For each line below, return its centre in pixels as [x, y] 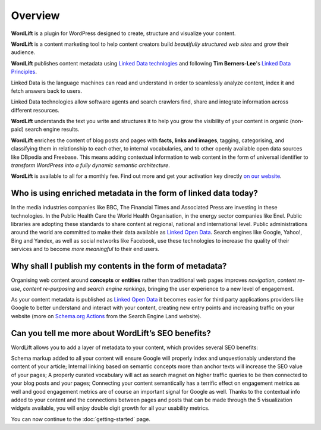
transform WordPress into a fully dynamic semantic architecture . [91, 165]
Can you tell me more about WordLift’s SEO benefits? [111, 333]
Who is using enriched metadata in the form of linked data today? [135, 193]
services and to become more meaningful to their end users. [85, 249]
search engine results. [52, 129]
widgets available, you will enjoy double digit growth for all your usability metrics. [110, 408]
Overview [35, 15]
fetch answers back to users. [47, 91]
